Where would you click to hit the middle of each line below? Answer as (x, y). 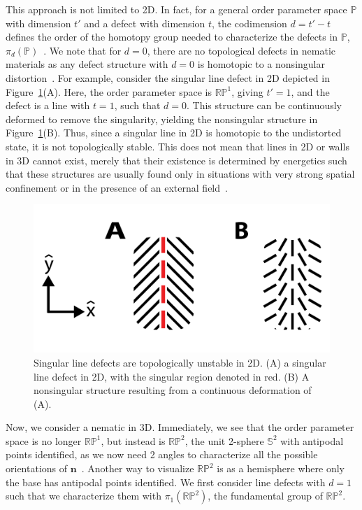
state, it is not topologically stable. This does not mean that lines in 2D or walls (178, 146)
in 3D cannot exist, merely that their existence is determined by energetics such (176, 160)
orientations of (37, 468)
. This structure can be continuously (265, 105)
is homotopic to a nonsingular (261, 64)
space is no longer (44, 440)
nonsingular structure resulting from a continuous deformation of (173, 390)
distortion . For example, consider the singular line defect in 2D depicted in (168, 77)
